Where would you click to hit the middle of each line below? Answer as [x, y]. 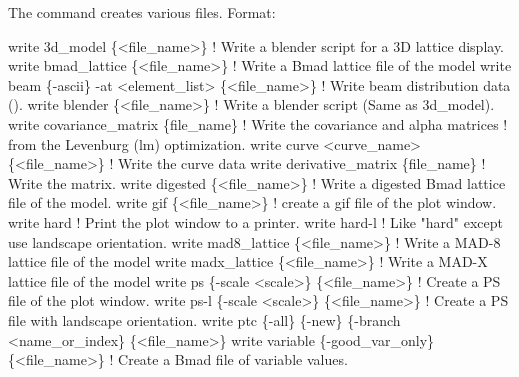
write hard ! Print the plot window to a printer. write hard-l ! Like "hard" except [255, 221]
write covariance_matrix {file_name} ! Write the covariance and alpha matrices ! [258, 123]
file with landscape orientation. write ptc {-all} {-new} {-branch [204, 319]
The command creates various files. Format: [142, 12]
